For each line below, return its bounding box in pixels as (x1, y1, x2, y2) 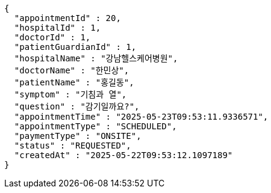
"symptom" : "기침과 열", (14, 90, 127, 99)
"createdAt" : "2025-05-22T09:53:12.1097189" (14, 150, 233, 160)
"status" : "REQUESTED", (14, 141, 131, 150)
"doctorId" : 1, (14, 32, 91, 42)
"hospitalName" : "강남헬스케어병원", (14, 54, 178, 63)
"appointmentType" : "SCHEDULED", (14, 121, 177, 131)
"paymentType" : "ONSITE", (14, 131, 142, 141)
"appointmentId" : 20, (14, 13, 121, 23)
